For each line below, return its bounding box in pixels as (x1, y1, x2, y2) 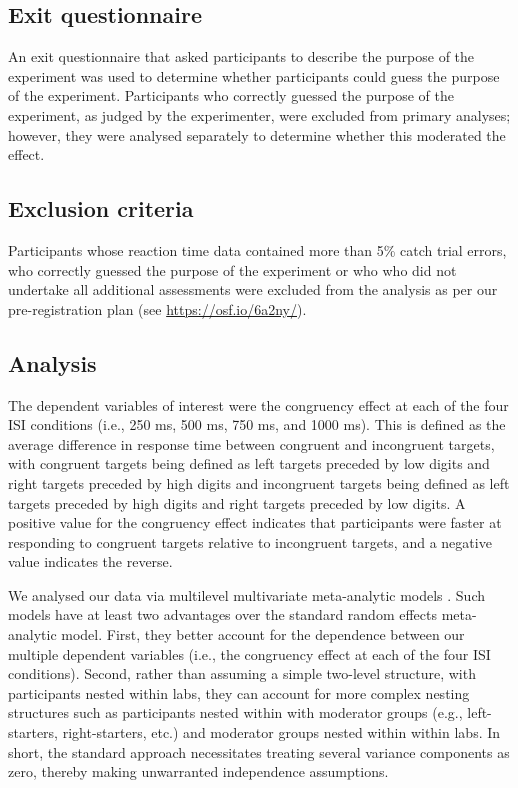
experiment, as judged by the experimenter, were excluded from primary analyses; (8, 104, 511, 125)
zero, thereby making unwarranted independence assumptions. (8, 761, 389, 782)
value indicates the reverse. (8, 551, 173, 572)
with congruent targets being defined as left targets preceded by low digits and (8, 453, 490, 474)
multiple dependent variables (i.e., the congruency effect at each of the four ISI (8, 643, 491, 664)
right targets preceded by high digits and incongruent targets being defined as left (8, 472, 510, 493)
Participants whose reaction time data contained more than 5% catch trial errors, (8, 239, 507, 260)
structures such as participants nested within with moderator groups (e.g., (8, 702, 463, 723)
